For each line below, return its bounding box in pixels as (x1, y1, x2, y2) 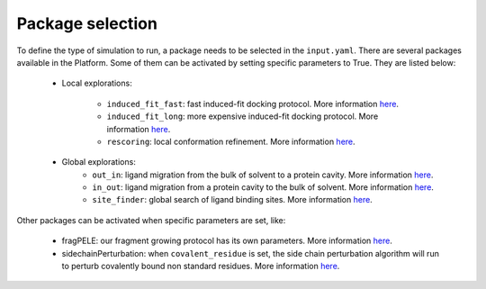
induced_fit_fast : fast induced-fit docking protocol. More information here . (106, 98, 400, 109)
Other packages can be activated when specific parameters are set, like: (16, 214, 286, 225)
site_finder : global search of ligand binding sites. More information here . (92, 194, 373, 205)
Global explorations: (61, 157, 137, 167)
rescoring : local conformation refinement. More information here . (106, 136, 355, 147)
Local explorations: (61, 77, 132, 89)
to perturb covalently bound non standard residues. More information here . (61, 261, 340, 272)
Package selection (16, 14, 157, 33)
